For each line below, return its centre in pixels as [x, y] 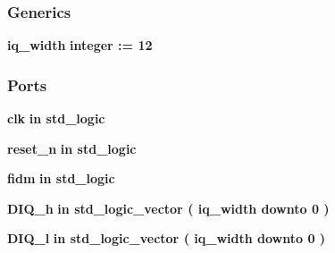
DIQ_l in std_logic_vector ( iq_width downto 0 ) [167, 238]
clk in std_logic [56, 118]
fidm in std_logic [61, 178]
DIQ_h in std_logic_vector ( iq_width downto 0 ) [168, 208]
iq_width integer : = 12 [80, 45]
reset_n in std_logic [72, 148]
